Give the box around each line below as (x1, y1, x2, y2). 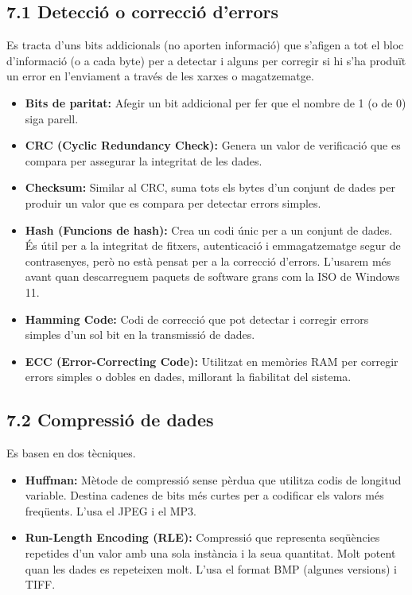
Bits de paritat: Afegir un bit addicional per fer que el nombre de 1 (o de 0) (25, 94, 406, 111)
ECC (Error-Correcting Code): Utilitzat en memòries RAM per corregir (25, 352, 398, 369)
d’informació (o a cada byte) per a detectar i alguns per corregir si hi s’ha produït (6, 52, 406, 68)
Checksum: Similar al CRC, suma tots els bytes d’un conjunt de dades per (25, 179, 395, 196)
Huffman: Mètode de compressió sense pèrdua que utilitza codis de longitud (25, 471, 402, 488)
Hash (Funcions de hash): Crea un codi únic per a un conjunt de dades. (25, 221, 393, 238)
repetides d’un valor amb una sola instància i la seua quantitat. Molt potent (25, 545, 396, 562)
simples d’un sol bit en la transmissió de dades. (25, 326, 255, 343)
